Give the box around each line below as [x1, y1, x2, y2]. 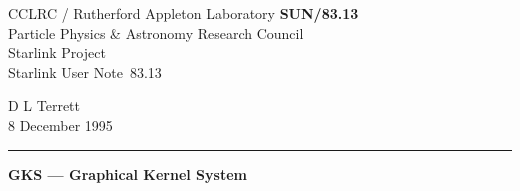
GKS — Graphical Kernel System [8, 163, 247, 184]
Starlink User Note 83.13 [8, 61, 162, 82]
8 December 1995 [8, 114, 113, 135]
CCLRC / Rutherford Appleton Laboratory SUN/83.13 [8, 3, 359, 23]
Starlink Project [8, 42, 106, 63]
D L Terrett [8, 95, 81, 116]
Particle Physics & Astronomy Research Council [8, 22, 304, 43]
